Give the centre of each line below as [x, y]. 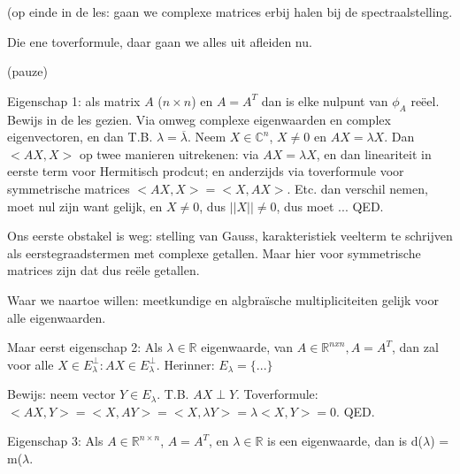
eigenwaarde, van [247, 347]
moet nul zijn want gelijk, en [85, 206]
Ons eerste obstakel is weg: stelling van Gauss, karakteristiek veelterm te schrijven [230, 236]
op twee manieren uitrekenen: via [169, 153]
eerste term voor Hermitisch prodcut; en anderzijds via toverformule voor [206, 171]
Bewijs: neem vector [61, 394]
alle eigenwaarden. [57, 317]
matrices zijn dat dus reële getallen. [103, 270]
